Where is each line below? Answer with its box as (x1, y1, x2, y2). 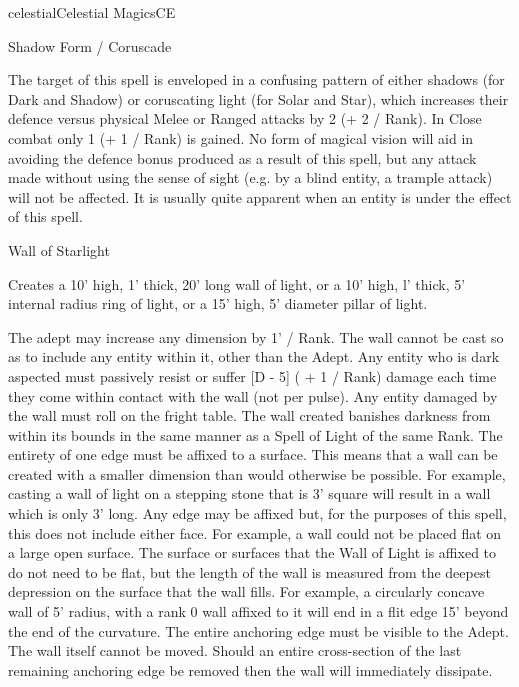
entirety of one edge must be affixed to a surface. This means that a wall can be (8, 444, 498, 465)
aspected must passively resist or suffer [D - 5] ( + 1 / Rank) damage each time (8, 365, 497, 386)
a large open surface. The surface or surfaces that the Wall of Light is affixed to (8, 542, 497, 563)
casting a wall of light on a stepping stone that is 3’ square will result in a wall (8, 483, 491, 504)
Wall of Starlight (8, 239, 110, 260)
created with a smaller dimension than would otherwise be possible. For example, (8, 463, 506, 484)
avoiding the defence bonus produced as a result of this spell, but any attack (8, 147, 477, 168)
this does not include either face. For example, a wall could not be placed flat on (8, 522, 502, 543)
